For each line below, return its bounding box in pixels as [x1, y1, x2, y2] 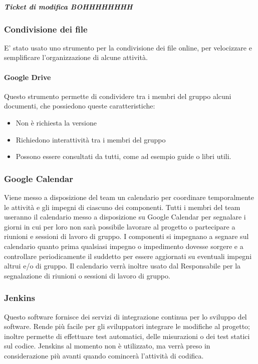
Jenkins [4, 291, 35, 304]
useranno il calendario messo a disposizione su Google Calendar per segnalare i [4, 211, 246, 222]
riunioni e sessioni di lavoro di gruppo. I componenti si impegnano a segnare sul [4, 231, 249, 241]
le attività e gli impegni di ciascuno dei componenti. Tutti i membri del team [4, 201, 240, 212]
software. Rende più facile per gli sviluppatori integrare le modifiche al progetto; [4, 321, 250, 331]
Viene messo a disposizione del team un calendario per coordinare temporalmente [4, 192, 254, 202]
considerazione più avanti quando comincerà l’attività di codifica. [4, 350, 204, 360]
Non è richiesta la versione [16, 117, 97, 128]
